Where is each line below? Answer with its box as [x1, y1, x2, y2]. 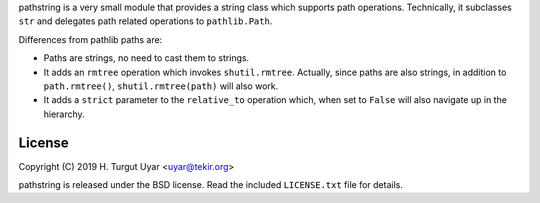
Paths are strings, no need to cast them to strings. [43, 52, 250, 64]
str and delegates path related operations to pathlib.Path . [18, 15, 273, 27]
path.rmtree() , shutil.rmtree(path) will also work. [43, 80, 279, 92]
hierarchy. [43, 108, 85, 120]
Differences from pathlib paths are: [18, 33, 163, 45]
